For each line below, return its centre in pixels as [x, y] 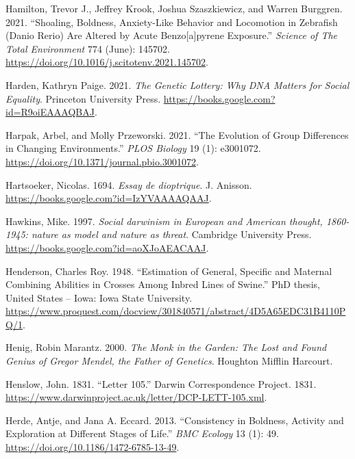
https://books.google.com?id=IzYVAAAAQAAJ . [109, 198]
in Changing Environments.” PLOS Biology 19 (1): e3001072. [133, 148]
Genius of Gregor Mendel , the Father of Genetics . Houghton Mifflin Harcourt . [169, 361]
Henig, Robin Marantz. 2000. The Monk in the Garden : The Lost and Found [166, 347]
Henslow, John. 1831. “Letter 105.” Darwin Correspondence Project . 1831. [161, 383]
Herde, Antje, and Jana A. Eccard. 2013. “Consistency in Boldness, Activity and [175, 420]
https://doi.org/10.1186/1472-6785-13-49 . [93, 447]
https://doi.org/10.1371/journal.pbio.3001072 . [102, 161]
